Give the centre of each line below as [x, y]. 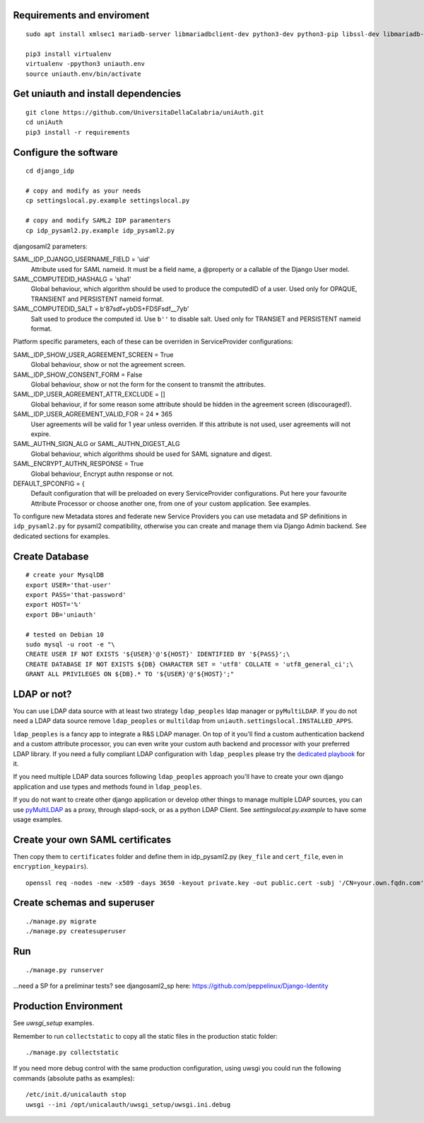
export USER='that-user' [69, 585]
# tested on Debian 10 [65, 634]
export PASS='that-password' [76, 595]
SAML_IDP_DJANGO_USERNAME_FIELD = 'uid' [82, 259]
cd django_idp [50, 171]
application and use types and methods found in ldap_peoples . [107, 787]
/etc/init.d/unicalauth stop [76, 1095]
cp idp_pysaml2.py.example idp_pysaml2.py [100, 230]
